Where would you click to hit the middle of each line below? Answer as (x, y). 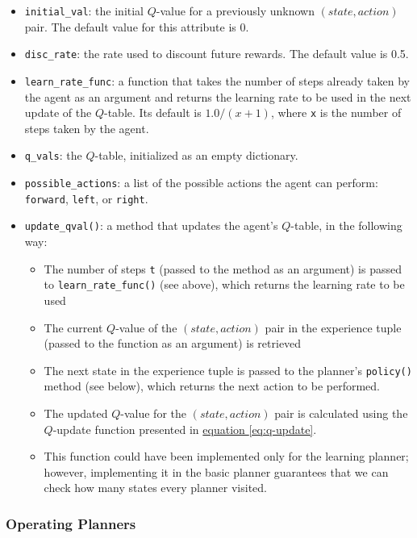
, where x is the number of (336, 113)
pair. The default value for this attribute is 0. (137, 26)
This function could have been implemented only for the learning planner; (226, 456)
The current (73, 327)
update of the (58, 113)
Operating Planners (71, 523)
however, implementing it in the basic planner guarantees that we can (216, 471)
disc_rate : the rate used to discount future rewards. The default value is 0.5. (217, 54)
